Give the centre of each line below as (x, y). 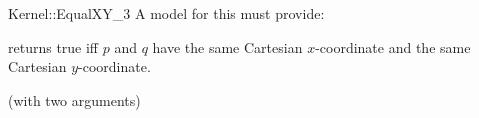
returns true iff (53, 46)
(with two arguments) (74, 99)
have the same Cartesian (227, 46)
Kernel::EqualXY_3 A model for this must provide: (166, 13)
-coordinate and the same (393, 46)
